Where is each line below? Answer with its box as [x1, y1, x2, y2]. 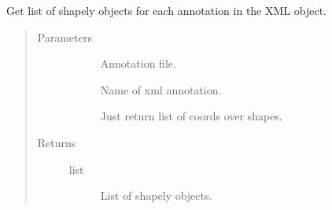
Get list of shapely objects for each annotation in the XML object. [6, 2, 326, 18]
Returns [37, 134, 76, 150]
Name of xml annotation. [100, 81, 222, 98]
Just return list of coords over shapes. [100, 108, 282, 124]
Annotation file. [100, 55, 176, 72]
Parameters [37, 28, 92, 45]
